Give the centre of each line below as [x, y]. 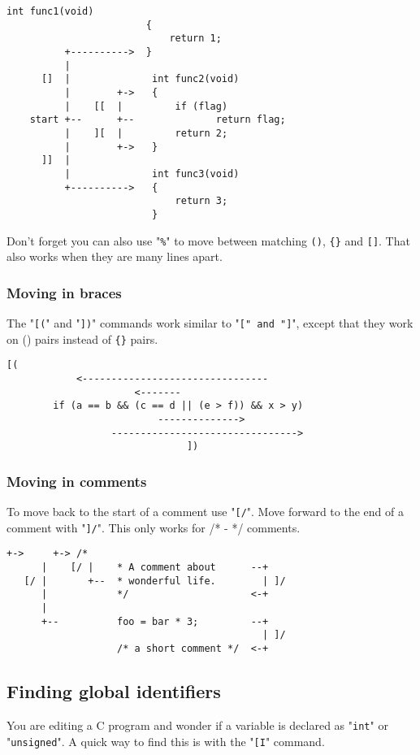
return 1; [195, 39]
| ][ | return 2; [146, 133]
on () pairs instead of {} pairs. [82, 338]
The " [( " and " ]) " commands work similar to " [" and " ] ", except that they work [210, 322]
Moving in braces [64, 292]
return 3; [201, 201]
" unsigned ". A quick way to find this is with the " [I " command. [166, 741]
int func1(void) [50, 11]
